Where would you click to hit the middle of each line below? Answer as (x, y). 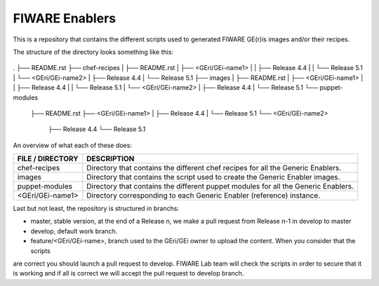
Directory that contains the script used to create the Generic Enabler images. (213, 177)
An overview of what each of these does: (73, 145)
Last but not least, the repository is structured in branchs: (96, 209)
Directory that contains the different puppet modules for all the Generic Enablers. (220, 186)
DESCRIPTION (111, 159)
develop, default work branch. (74, 231)
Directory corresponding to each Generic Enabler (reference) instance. (204, 196)
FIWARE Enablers (64, 18)
